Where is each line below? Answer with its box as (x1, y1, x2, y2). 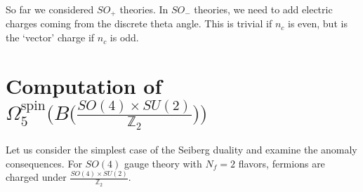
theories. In (119, 2, 169, 16)
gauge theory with (124, 156, 202, 170)
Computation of (6, 71, 162, 100)
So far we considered (6, 2, 94, 16)
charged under (6, 170, 67, 184)
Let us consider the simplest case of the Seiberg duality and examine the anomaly (6, 142, 357, 156)
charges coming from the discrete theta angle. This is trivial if (6, 16, 272, 31)
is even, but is (287, 16, 348, 31)
